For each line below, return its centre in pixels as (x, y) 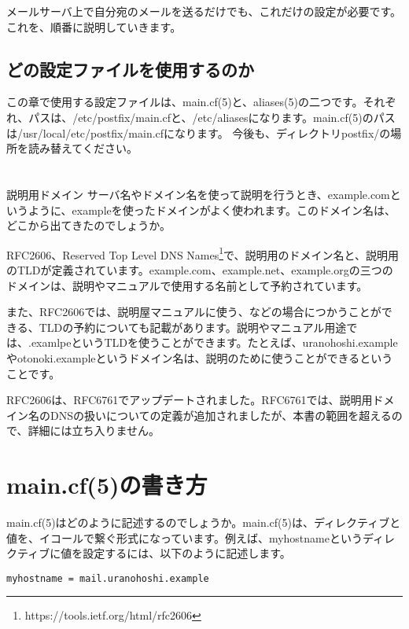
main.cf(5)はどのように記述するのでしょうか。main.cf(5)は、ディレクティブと (204, 522)
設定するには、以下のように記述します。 (187, 553)
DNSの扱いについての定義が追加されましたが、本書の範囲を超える (221, 415)
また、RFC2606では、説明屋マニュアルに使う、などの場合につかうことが (194, 312)
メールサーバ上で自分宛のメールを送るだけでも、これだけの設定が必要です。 (204, 11)
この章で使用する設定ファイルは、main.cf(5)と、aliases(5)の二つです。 (185, 102)
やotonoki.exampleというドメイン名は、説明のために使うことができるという (200, 357)
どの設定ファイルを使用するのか (130, 69)
